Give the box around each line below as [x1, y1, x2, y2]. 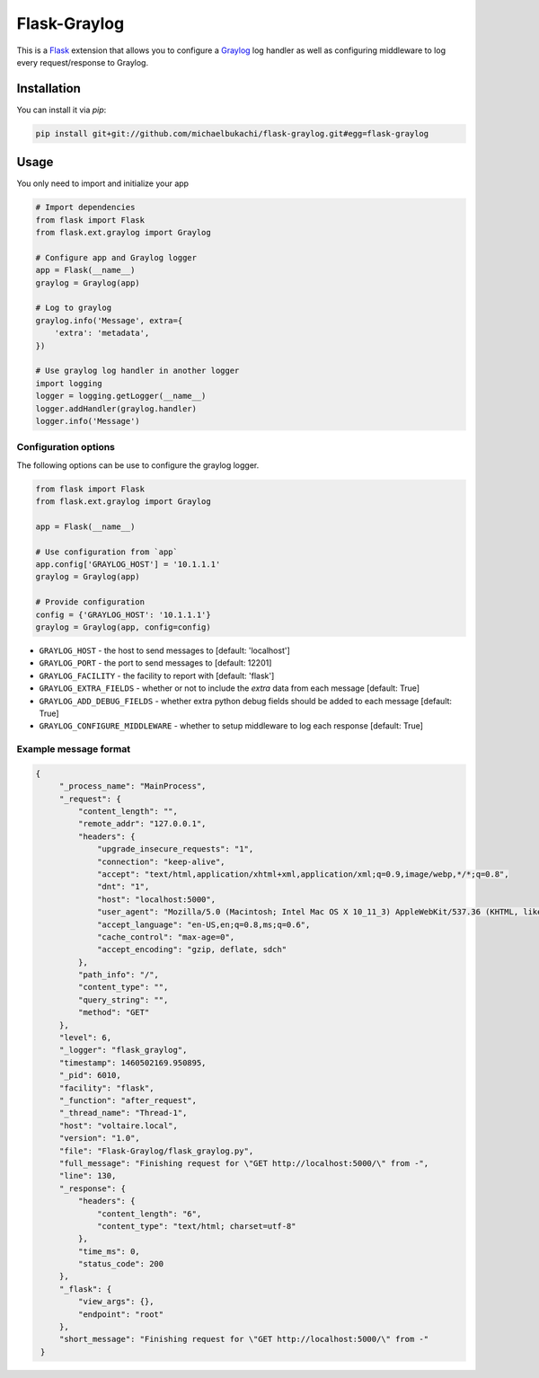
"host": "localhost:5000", [97, 894, 216, 905]
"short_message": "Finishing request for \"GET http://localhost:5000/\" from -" [58, 1334, 429, 1345]
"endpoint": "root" [77, 1309, 164, 1320]
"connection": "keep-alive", [97, 856, 225, 867]
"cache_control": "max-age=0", [97, 932, 235, 942]
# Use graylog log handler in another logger [35, 366, 240, 376]
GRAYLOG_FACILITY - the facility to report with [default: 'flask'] [39, 670, 275, 681]
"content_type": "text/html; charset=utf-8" [97, 1221, 296, 1231]
